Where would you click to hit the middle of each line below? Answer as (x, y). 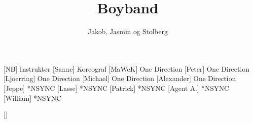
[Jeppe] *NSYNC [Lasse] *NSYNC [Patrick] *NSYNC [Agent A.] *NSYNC (116, 88)
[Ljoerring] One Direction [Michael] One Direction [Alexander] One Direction (120, 78)
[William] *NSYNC (33, 98)
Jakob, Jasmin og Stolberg (128, 31)
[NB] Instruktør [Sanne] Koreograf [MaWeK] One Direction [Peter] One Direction (126, 68)
